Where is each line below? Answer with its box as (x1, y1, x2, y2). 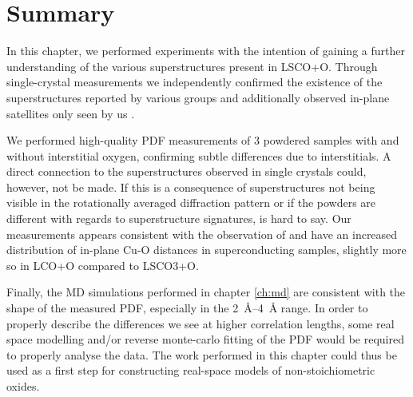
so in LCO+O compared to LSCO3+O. (6, 256, 199, 273)
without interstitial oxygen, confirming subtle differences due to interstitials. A (6, 147, 391, 164)
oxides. (6, 378, 40, 394)
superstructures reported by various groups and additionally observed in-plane (6, 89, 390, 105)
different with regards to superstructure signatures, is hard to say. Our (6, 210, 351, 227)
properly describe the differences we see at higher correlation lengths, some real (6, 315, 395, 331)
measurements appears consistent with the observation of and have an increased (6, 225, 398, 242)
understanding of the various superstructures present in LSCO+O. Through (6, 58, 378, 74)
